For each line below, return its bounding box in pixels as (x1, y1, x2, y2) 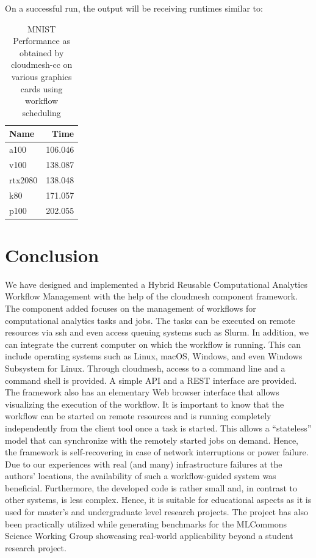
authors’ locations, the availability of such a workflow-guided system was (5, 469, 276, 482)
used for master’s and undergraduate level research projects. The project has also (5, 505, 309, 518)
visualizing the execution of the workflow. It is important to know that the (5, 397, 284, 410)
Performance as (13, 34, 70, 47)
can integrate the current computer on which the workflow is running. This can (5, 337, 301, 350)
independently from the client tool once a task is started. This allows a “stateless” (5, 421, 312, 434)
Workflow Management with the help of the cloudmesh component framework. (5, 290, 298, 303)
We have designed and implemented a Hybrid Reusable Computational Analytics (5, 277, 307, 290)
